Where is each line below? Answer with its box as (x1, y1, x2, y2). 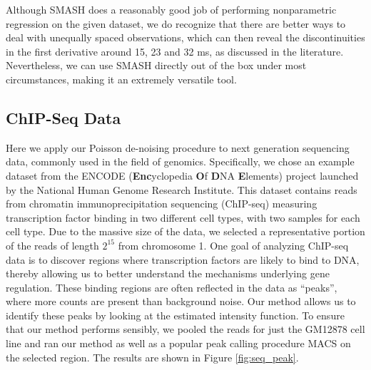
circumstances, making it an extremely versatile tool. (6, 71, 237, 86)
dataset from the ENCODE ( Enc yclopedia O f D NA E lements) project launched (6, 168, 359, 183)
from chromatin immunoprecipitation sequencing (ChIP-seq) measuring (6, 196, 317, 211)
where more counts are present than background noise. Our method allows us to (6, 294, 356, 309)
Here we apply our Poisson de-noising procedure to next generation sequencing (6, 140, 350, 155)
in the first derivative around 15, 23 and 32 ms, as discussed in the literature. (6, 43, 344, 58)
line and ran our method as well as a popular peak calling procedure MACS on (6, 336, 351, 351)
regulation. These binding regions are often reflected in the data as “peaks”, (6, 279, 337, 294)
